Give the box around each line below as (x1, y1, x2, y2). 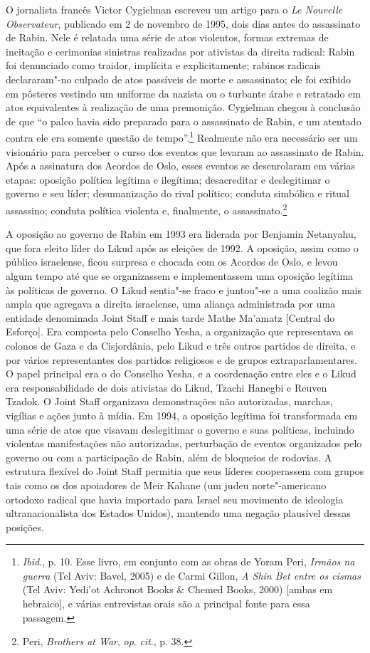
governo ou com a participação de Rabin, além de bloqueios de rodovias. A (6, 449, 332, 464)
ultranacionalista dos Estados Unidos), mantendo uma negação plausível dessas (6, 506, 351, 521)
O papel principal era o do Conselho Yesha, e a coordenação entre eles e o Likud (6, 366, 356, 381)
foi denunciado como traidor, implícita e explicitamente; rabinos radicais (6, 58, 321, 73)
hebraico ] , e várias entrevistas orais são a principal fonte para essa (22, 596, 310, 611)
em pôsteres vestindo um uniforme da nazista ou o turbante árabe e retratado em (6, 85, 361, 100)
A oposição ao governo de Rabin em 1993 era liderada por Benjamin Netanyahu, (6, 226, 356, 241)
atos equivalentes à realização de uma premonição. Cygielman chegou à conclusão (6, 100, 361, 115)
